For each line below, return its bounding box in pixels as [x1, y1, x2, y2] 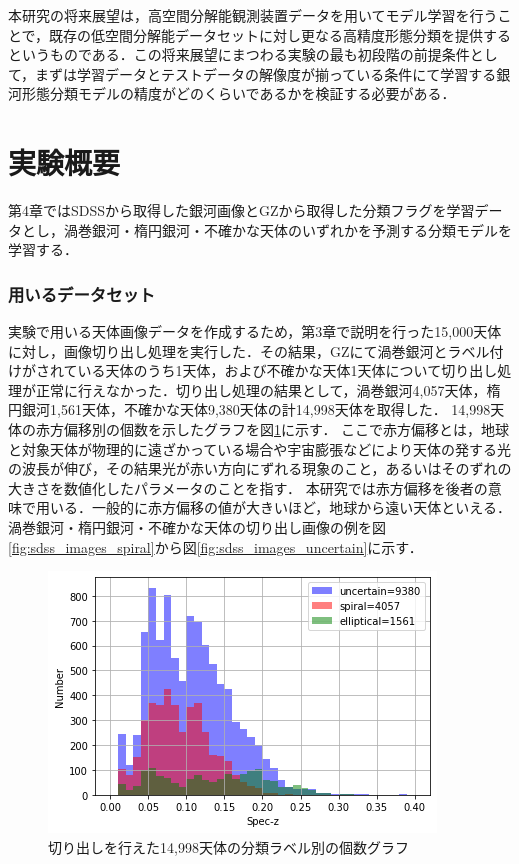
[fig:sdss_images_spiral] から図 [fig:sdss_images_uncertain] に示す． [8, 536, 423, 557]
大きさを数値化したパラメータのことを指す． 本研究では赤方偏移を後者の [8, 477, 488, 498]
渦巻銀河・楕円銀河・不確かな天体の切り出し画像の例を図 [8, 517, 386, 538]
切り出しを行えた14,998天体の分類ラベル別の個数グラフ [48, 836, 409, 857]
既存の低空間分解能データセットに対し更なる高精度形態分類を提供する [49, 24, 512, 45]
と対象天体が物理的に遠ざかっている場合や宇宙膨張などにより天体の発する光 [8, 438, 512, 459]
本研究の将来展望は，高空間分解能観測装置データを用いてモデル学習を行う [8, 5, 498, 25]
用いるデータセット [8, 281, 156, 306]
